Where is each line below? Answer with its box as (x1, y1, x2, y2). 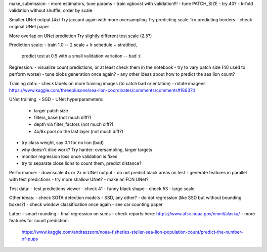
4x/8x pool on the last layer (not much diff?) (34, 128, 124, 134)
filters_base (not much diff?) (34, 114, 91, 121)
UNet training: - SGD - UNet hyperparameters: (9, 97, 104, 102)
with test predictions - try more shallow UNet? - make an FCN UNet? (9, 176, 149, 183)
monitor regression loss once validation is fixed (21, 153, 118, 159)
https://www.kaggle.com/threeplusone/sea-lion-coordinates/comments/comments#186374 (9, 87, 195, 93)
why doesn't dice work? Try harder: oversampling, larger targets (21, 147, 153, 152)
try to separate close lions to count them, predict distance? (21, 160, 142, 166)
